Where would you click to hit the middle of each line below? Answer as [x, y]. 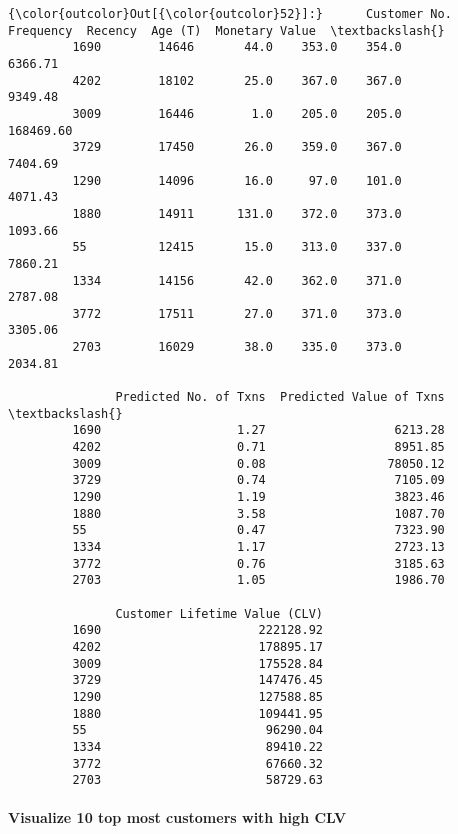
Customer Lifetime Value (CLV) [219, 613]
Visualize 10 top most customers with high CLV [177, 817]
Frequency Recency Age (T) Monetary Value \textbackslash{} [226, 30]
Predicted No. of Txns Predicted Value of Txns [280, 397]
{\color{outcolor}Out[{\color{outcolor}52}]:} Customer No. [230, 14]
